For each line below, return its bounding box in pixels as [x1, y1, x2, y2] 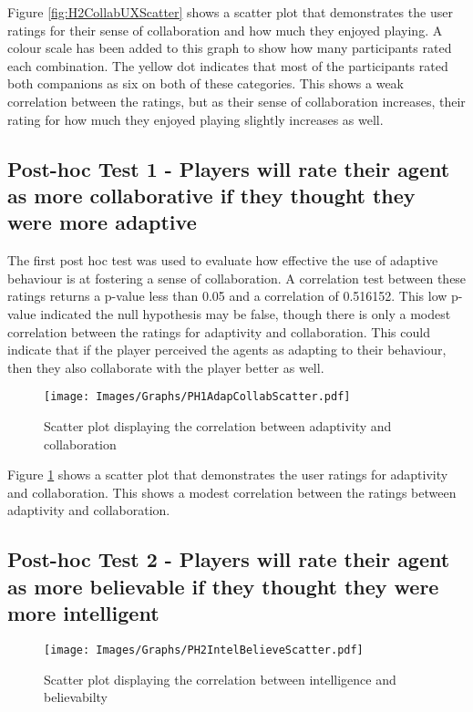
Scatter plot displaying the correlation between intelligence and [44, 669, 396, 688]
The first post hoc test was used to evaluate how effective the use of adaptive [7, 251, 438, 270]
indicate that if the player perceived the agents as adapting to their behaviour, [7, 340, 447, 359]
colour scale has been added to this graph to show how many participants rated [7, 38, 452, 57]
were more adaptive [7, 208, 197, 236]
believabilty [44, 687, 108, 707]
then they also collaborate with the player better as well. [7, 357, 324, 377]
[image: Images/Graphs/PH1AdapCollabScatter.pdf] [44, 390, 351, 404]
